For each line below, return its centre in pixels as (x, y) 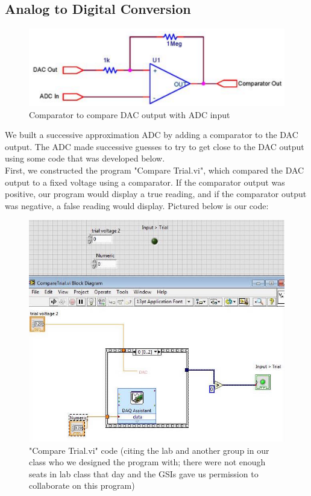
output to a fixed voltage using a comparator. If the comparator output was (145, 182)
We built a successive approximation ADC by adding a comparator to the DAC (152, 135)
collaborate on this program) (82, 485)
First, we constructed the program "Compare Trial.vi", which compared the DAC (155, 170)
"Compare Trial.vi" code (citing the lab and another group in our (149, 450)
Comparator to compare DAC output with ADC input (130, 114)
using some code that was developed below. (85, 158)
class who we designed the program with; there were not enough (147, 462)
